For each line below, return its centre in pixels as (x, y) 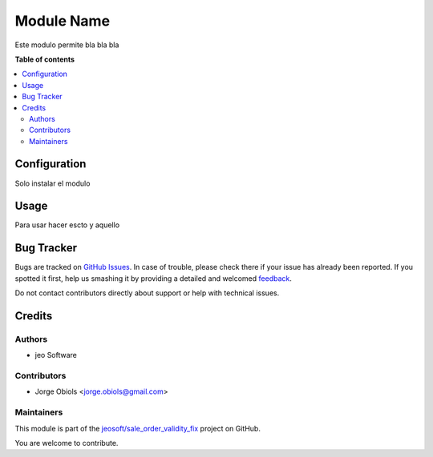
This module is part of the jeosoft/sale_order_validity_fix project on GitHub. (138, 428)
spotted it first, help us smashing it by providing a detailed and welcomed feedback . (154, 278)
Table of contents (45, 59)
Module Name (63, 21)
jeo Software (56, 355)
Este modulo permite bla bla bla (67, 45)
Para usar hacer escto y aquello (67, 225)
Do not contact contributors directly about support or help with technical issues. (147, 293)
